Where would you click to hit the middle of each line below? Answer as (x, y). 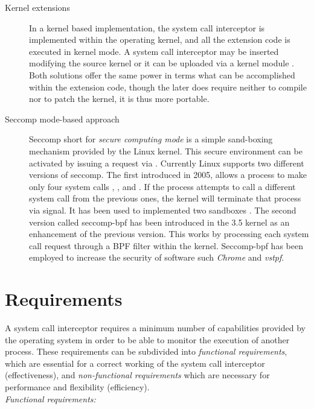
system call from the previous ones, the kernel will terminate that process (165, 198)
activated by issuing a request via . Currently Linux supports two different (167, 163)
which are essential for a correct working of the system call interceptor (135, 363)
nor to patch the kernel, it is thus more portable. (119, 99)
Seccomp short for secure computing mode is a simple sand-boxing (151, 139)
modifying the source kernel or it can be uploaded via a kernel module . (162, 63)
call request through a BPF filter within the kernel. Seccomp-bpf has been (166, 245)
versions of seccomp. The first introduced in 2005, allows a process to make (168, 175)
